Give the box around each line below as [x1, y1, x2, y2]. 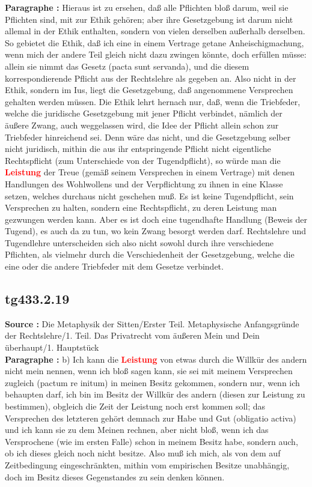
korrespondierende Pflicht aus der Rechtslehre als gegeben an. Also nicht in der [5, 71, 296, 84]
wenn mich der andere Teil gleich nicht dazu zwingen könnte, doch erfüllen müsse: [5, 48, 307, 61]
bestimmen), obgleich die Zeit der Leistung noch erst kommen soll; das [5, 400, 266, 413]
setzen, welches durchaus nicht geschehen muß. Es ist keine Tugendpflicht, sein [5, 189, 294, 202]
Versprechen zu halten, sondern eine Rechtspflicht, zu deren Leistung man [5, 201, 277, 214]
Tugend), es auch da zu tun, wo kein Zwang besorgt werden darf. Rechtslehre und [5, 225, 307, 237]
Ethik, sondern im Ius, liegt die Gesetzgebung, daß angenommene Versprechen [5, 83, 293, 96]
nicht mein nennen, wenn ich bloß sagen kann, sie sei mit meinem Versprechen [5, 364, 293, 377]
